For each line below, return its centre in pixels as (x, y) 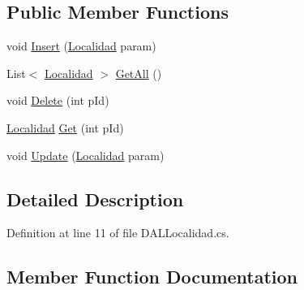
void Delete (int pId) (58, 100)
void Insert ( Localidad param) (81, 46)
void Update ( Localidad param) (86, 155)
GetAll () (139, 73)
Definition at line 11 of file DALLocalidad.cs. (118, 233)
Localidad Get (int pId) (65, 127)
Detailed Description (95, 199)
